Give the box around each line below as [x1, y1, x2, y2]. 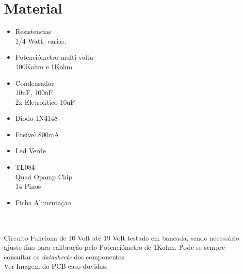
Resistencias [15, 26, 51, 36]
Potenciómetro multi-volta [15, 52, 94, 62]
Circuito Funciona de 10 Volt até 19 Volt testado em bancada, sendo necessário [4, 232, 240, 242]
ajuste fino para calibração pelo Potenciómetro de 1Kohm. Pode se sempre [4, 242, 225, 252]
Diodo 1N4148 [15, 113, 58, 123]
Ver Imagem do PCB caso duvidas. [4, 261, 108, 271]
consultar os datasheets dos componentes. [4, 251, 126, 261]
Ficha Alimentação [15, 197, 71, 207]
